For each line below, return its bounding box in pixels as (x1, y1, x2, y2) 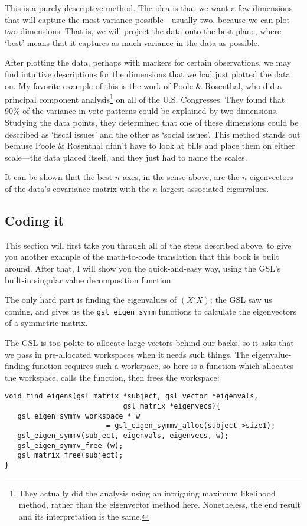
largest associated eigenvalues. (160, 182, 269, 194)
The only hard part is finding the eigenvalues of (5, 293, 177, 306)
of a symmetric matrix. (5, 316, 88, 329)
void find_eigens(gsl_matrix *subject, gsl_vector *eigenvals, (5, 392, 259, 401)
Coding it (5, 211, 64, 229)
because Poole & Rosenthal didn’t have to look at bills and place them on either (5, 139, 295, 152)
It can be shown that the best (5, 171, 113, 183)
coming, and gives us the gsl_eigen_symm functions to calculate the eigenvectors (5, 305, 297, 317)
